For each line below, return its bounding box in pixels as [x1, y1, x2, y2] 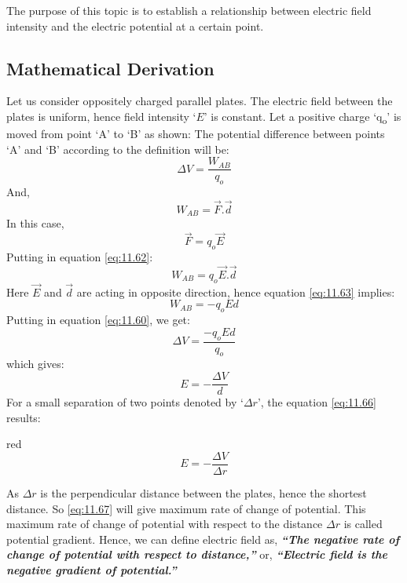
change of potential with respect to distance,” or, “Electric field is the [6, 546, 387, 563]
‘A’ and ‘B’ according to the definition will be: [6, 140, 229, 157]
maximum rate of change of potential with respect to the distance [6, 516, 323, 532]
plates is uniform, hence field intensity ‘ [6, 107, 196, 124]
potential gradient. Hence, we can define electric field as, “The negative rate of [6, 530, 400, 547]
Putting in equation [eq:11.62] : [6, 249, 153, 265]
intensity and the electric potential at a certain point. [6, 17, 264, 34]
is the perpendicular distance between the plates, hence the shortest [40, 484, 367, 501]
